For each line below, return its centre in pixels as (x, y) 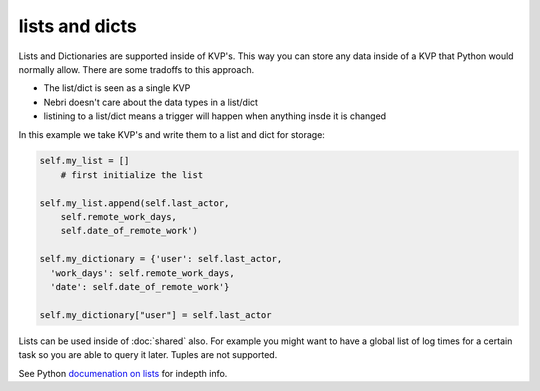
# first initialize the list (132, 174)
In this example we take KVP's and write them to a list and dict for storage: (171, 134)
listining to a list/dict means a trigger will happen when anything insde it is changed (215, 116)
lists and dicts (77, 26)
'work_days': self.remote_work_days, (142, 273)
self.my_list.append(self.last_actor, (134, 203)
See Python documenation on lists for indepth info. (123, 373)
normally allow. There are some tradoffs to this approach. (136, 69)
